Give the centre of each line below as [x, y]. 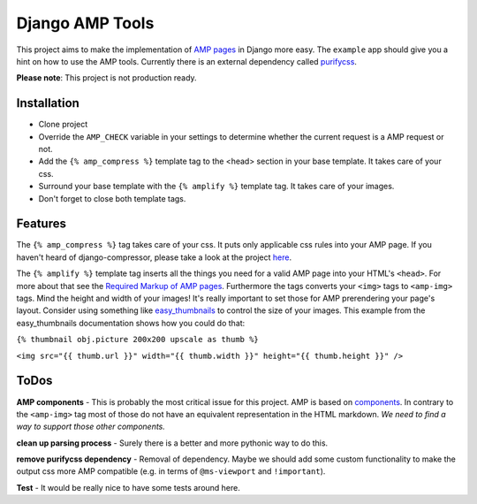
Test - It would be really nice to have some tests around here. [128, 487]
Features [41, 224]
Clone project [63, 125]
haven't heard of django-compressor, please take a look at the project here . [154, 257]
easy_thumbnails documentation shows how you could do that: [131, 323]
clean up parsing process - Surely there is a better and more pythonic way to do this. [172, 443]
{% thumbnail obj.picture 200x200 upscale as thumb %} [138, 340]
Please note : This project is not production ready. [107, 78]
